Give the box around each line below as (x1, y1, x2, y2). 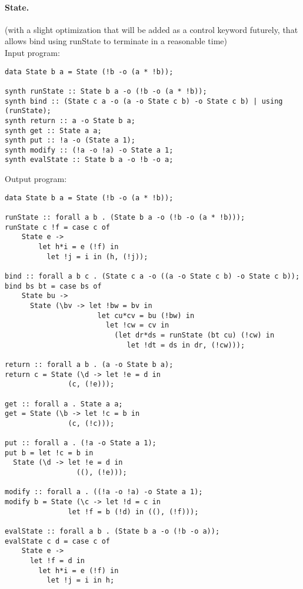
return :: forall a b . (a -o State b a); (5, 360, 174, 369)
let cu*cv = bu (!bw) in (97, 311, 195, 320)
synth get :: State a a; (5, 126, 102, 135)
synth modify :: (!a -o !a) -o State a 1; (5, 145, 174, 154)
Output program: (5, 173, 67, 185)
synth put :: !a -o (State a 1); (5, 136, 135, 145)
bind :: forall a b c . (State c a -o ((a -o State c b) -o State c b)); (5, 272, 300, 280)
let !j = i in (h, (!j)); (46, 252, 148, 261)
